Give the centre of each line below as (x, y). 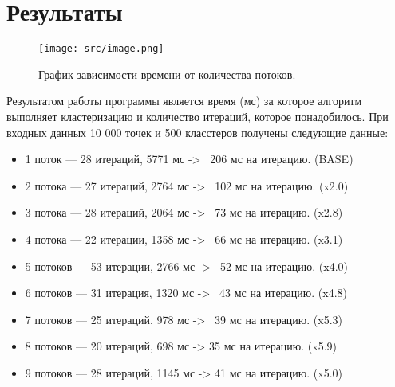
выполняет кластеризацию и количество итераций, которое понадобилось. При (197, 116)
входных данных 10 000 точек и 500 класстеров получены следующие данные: (197, 132)
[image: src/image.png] (101, 49)
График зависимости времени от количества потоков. (167, 74)
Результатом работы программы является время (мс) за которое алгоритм (184, 101)
